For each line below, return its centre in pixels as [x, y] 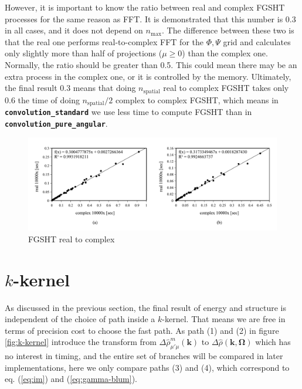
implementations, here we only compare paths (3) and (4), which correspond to [147, 367]
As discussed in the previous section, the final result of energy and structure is [145, 307]
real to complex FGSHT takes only [226, 88]
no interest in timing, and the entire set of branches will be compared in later [144, 356]
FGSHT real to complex [72, 239]
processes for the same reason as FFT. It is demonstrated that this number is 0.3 [150, 18]
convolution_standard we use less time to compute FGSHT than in [128, 112]
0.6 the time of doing [42, 99]
